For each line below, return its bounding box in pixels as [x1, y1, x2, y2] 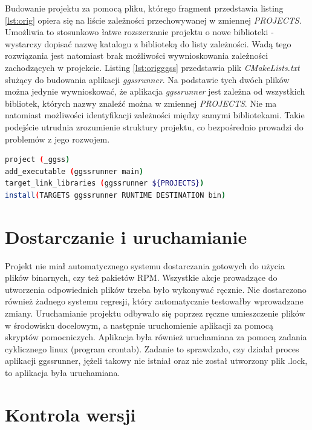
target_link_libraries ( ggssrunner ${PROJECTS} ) [5, 179, 204, 188]
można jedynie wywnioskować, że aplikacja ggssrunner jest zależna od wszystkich [5, 85, 305, 98]
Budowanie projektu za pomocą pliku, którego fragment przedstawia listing [5, 2, 284, 14]
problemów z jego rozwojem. [5, 132, 110, 145]
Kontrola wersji [5, 401, 136, 426]
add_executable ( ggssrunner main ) [5, 167, 144, 176]
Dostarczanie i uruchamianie [5, 224, 247, 249]
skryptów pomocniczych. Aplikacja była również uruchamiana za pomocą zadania [5, 331, 307, 343]
